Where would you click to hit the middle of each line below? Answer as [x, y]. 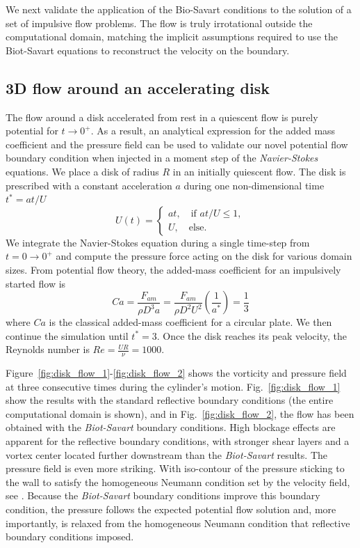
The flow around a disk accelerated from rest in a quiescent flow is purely [162, 117]
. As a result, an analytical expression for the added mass [213, 131]
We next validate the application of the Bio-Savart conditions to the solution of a [179, 9]
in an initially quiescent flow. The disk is [259, 171]
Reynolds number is [48, 349]
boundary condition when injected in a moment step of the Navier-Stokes [162, 158]
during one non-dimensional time [254, 185]
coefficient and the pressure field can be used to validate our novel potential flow [177, 144]
